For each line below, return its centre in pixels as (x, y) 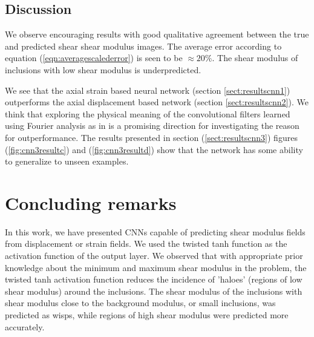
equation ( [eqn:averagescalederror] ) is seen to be (94, 58)
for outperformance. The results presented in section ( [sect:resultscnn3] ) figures (151, 137)
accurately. (25, 326)
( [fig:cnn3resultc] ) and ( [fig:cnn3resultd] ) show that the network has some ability (154, 149)
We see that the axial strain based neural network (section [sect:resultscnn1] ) (148, 90)
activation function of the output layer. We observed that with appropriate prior (154, 256)
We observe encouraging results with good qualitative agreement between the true (157, 34)
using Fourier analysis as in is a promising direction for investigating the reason (152, 126)
